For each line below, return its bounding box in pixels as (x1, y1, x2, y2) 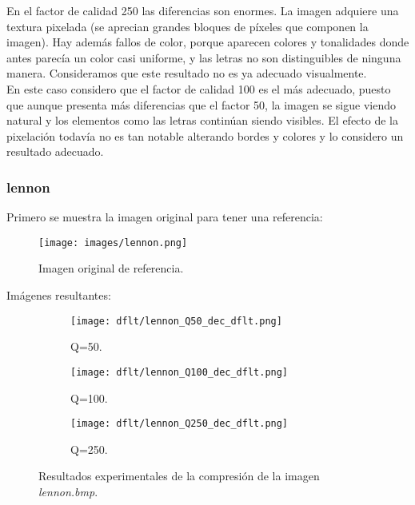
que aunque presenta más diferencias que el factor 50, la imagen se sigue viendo (6, 96, 396, 113)
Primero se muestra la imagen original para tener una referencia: (6, 209, 323, 225)
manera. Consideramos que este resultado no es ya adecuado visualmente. (6, 65, 367, 82)
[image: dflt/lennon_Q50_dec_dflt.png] (70, 315, 282, 327)
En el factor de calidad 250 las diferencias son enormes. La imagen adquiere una (6, 2, 399, 18)
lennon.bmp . (38, 483, 98, 499)
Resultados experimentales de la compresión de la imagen (38, 467, 320, 484)
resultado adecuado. (6, 143, 104, 160)
